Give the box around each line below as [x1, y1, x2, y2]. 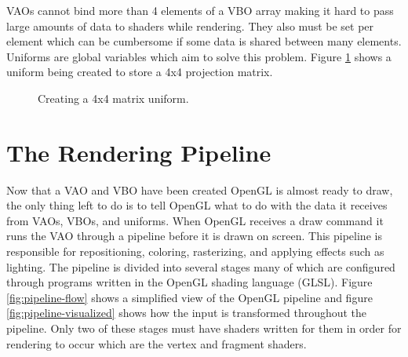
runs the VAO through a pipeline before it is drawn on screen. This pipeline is [6, 228, 382, 244]
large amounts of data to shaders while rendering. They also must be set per [6, 17, 374, 34]
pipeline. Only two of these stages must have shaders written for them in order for [6, 320, 402, 337]
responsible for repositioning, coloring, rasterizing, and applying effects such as [6, 243, 384, 260]
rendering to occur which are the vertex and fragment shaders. [6, 335, 307, 352]
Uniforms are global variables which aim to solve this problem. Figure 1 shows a [6, 48, 392, 64]
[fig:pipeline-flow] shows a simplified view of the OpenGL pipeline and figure [6, 289, 373, 305]
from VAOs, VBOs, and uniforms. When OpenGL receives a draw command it [6, 212, 384, 228]
